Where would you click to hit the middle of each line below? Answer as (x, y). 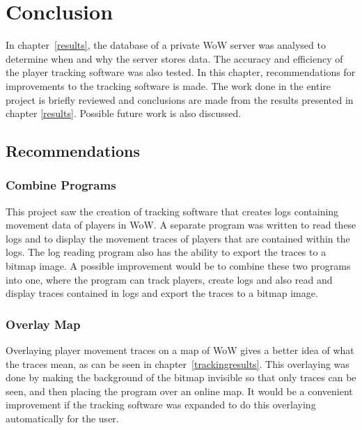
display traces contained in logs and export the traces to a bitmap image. (162, 293)
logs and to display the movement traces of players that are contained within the (178, 238)
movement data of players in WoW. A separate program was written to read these (181, 225)
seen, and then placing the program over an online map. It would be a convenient (179, 391)
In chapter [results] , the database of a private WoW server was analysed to (166, 45)
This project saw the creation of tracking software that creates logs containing (172, 211)
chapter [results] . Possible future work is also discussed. (124, 113)
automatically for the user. (62, 419)
